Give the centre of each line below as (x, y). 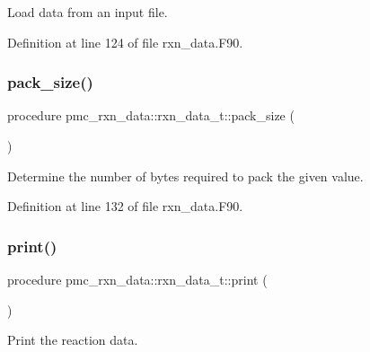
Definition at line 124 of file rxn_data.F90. (125, 42)
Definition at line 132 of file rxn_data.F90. (125, 206)
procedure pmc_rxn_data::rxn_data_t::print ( (137, 279)
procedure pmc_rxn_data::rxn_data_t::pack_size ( (151, 115)
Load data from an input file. (88, 12)
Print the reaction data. (73, 340)
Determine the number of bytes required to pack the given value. (185, 176)
